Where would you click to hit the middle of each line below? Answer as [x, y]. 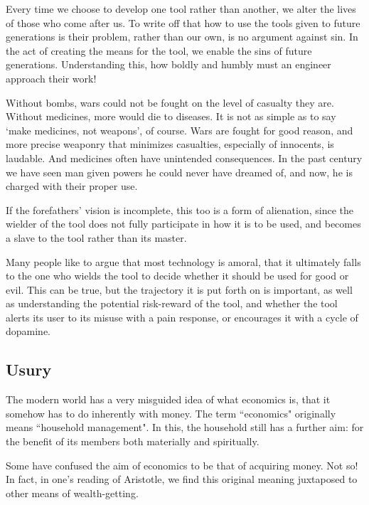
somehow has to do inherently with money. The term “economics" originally [171, 413]
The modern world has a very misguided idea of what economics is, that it [168, 399]
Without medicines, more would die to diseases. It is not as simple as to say [171, 116]
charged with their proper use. [72, 186]
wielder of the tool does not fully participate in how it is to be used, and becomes [183, 224]
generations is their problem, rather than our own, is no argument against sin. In [182, 37]
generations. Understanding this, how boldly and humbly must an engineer [169, 64]
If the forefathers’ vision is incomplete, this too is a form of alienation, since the [180, 209]
